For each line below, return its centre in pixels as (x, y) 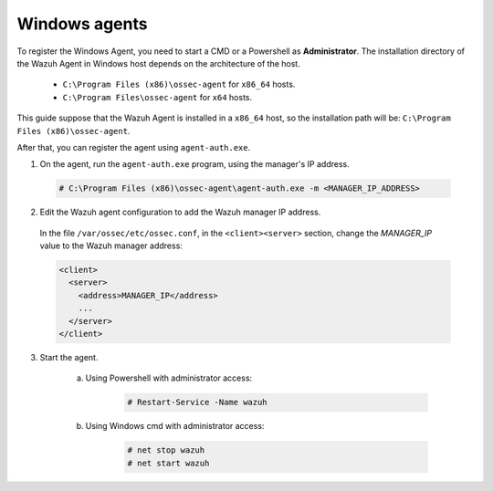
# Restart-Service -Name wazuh (198, 402)
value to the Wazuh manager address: (111, 245)
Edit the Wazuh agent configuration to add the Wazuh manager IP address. (180, 212)
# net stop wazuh (166, 450)
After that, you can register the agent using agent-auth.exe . (134, 147)
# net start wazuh (168, 463)
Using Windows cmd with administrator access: (175, 426)
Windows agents (82, 24)
